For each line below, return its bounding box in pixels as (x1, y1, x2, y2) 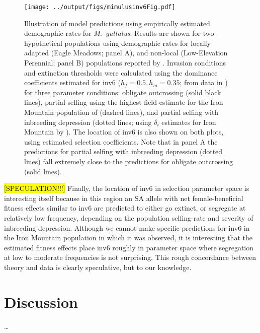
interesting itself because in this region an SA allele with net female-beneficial (4, 192, 243, 203)
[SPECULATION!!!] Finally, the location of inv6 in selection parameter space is (4, 183, 249, 193)
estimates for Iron (161, 116, 216, 127)
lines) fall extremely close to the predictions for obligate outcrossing (24, 156, 233, 166)
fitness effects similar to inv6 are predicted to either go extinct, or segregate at (4, 203, 246, 213)
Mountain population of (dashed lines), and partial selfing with (24, 107, 219, 117)
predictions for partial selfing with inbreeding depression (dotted (24, 146, 223, 157)
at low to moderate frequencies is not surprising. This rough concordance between (4, 252, 256, 262)
